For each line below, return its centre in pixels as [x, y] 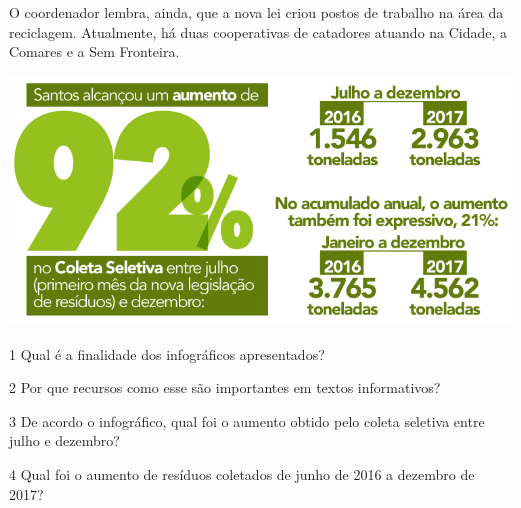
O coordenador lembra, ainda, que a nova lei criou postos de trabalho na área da [256, 12]
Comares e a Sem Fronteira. [94, 51]
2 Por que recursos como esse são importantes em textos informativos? [225, 387]
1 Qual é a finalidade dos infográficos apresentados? [167, 353]
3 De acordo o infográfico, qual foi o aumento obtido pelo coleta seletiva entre [247, 420]
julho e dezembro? [64, 440]
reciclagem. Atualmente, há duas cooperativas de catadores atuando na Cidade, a [258, 31]
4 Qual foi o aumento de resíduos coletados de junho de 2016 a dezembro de [242, 474]
